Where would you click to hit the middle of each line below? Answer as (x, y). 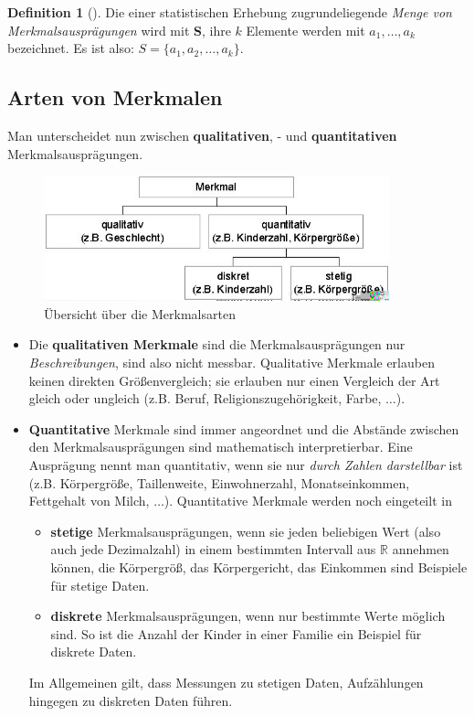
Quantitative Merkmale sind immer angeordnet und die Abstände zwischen (244, 428)
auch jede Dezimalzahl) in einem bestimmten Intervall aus (213, 549)
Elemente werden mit (305, 30)
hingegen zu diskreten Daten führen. (131, 700)
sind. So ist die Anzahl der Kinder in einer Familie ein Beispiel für (236, 633)
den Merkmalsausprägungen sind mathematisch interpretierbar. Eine (221, 447)
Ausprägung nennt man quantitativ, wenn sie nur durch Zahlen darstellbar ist (246, 465)
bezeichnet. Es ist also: (71, 48)
